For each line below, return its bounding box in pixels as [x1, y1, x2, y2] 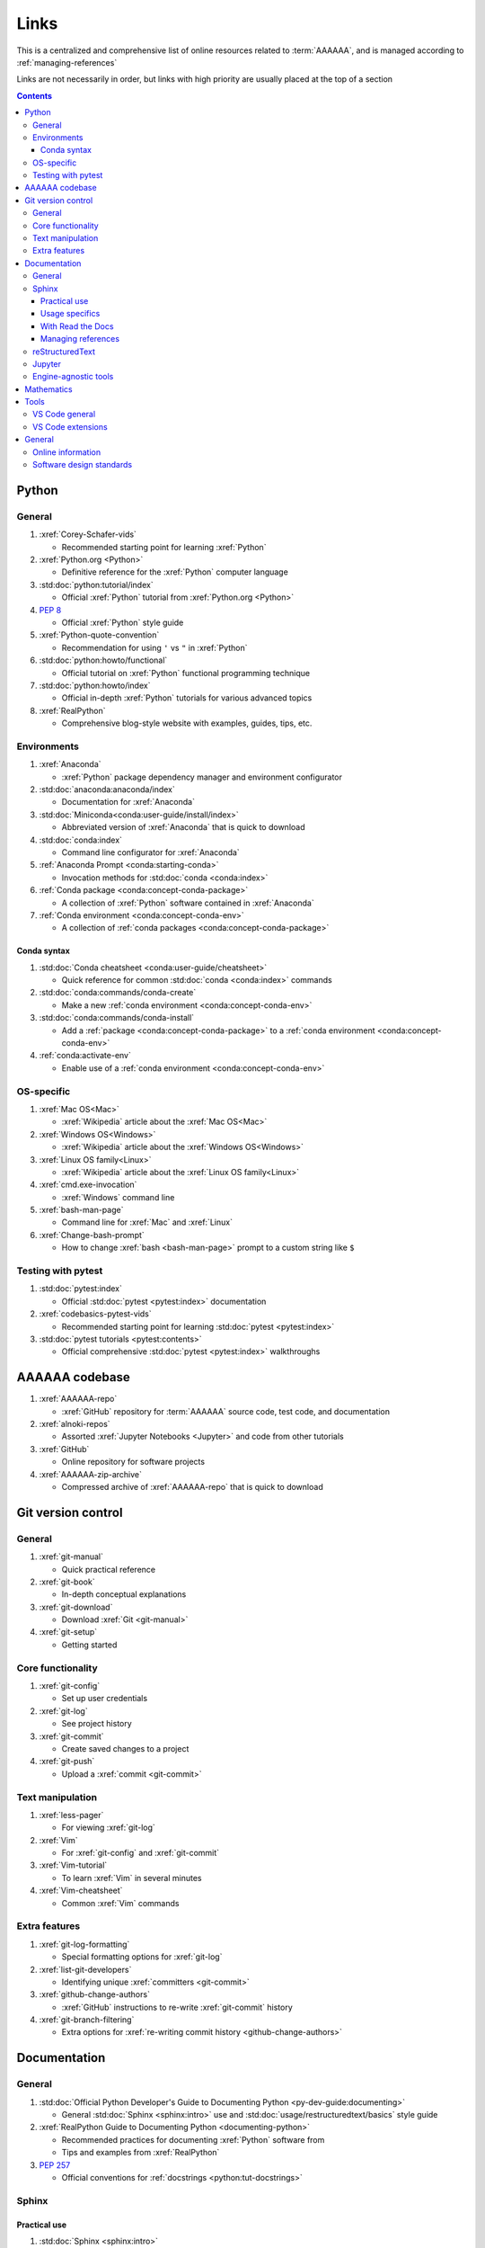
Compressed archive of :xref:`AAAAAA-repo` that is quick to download [61, 1481, 323, 1492]
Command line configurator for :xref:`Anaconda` [61, 846, 240, 858]
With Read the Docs [40, 320, 114, 332]
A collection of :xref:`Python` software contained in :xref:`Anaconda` [61, 897, 314, 908]
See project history [61, 1718, 132, 1729]
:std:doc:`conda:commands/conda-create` [39, 987, 197, 998]
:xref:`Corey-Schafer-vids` [39, 529, 137, 540]
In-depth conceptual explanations [61, 1589, 187, 1600]
